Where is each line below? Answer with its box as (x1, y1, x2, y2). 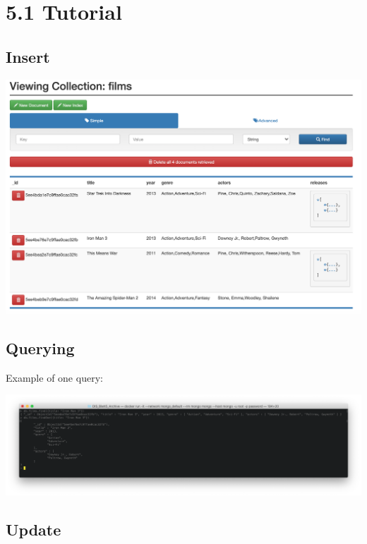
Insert (6, 45, 50, 67)
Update (6, 519, 61, 540)
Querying (6, 337, 75, 358)
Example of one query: (6, 370, 103, 385)
